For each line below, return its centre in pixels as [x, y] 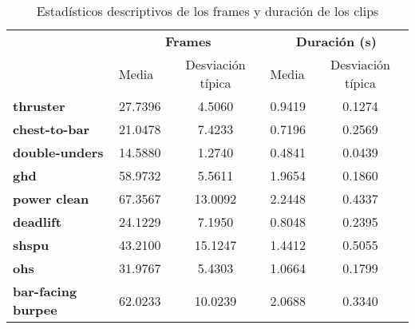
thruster [39, 106]
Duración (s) [336, 41]
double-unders [58, 152]
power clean [51, 198]
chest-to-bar [51, 129]
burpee [35, 309]
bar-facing [45, 291]
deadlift [37, 222]
